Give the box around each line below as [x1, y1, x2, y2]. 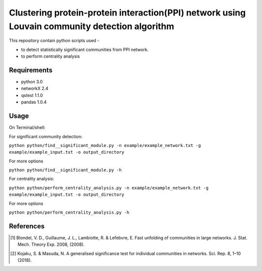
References [9, 222, 45, 230]
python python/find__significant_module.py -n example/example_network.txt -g [9, 143, 201, 148]
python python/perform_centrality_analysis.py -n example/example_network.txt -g [9, 185, 209, 191]
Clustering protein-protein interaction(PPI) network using [9, 7, 246, 18]
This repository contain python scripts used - [9, 38, 99, 44]
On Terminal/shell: [9, 125, 46, 130]
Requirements [9, 66, 53, 74]
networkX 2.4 [21, 85, 49, 92]
